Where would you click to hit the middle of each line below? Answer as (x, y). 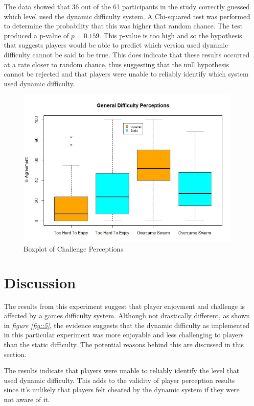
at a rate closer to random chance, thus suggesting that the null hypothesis (116, 64)
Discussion (40, 282)
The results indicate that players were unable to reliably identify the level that (122, 370)
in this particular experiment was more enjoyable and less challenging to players (124, 335)
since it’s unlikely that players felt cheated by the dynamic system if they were (122, 390)
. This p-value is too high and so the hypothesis (171, 35)
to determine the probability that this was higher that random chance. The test (124, 26)
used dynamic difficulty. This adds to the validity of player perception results (119, 380)
